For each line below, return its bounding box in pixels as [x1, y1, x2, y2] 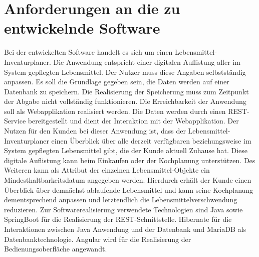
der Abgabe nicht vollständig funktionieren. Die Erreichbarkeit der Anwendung [4, 96, 246, 106]
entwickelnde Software [4, 18, 160, 38]
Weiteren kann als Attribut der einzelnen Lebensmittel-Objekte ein [4, 165, 210, 175]
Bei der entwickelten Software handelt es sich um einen [4, 47, 173, 57]
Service [4, 115, 26, 126]
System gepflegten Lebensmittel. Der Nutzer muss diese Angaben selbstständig [4, 66, 246, 77]
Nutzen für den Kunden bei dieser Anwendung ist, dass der [4, 125, 186, 136]
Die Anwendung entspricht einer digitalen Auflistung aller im [53, 56, 240, 67]
